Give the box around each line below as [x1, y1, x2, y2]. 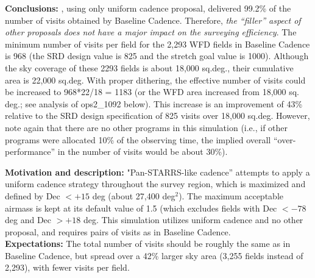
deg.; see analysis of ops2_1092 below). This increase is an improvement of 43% [5, 97, 303, 110]
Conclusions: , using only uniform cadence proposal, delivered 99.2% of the [5, 2, 291, 14]
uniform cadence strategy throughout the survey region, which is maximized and [5, 177, 306, 190]
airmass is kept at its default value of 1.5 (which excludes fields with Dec [5, 201, 277, 214]
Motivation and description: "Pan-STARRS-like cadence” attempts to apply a [5, 165, 310, 178]
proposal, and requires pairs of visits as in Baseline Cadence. [5, 225, 231, 238]
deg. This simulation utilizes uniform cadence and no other [83, 213, 303, 226]
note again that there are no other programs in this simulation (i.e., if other [5, 121, 288, 134]
